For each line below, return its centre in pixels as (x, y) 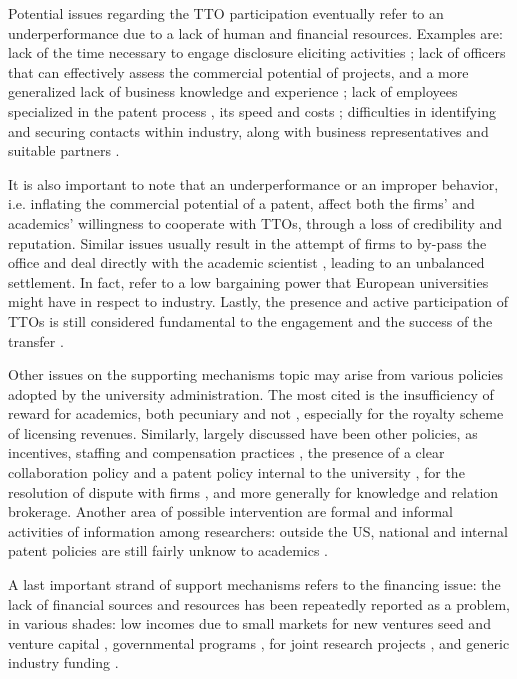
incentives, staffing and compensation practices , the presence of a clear (226, 452)
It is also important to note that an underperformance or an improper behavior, (253, 183)
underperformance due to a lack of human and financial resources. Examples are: (255, 32)
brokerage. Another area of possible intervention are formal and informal (231, 511)
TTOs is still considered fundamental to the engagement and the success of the (250, 320)
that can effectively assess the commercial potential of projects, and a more (238, 71)
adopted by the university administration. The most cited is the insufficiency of (251, 393)
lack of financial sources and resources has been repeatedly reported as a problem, (259, 603)
